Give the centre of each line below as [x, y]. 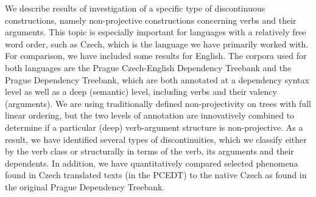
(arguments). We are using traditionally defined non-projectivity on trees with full [158, 103]
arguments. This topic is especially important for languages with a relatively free [156, 32]
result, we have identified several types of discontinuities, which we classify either [156, 139]
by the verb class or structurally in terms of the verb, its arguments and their [149, 151]
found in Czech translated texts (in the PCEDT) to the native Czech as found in [156, 175]
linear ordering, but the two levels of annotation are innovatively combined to [150, 115]
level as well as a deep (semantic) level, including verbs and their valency [141, 92]
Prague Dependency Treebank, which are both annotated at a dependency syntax [157, 79]
